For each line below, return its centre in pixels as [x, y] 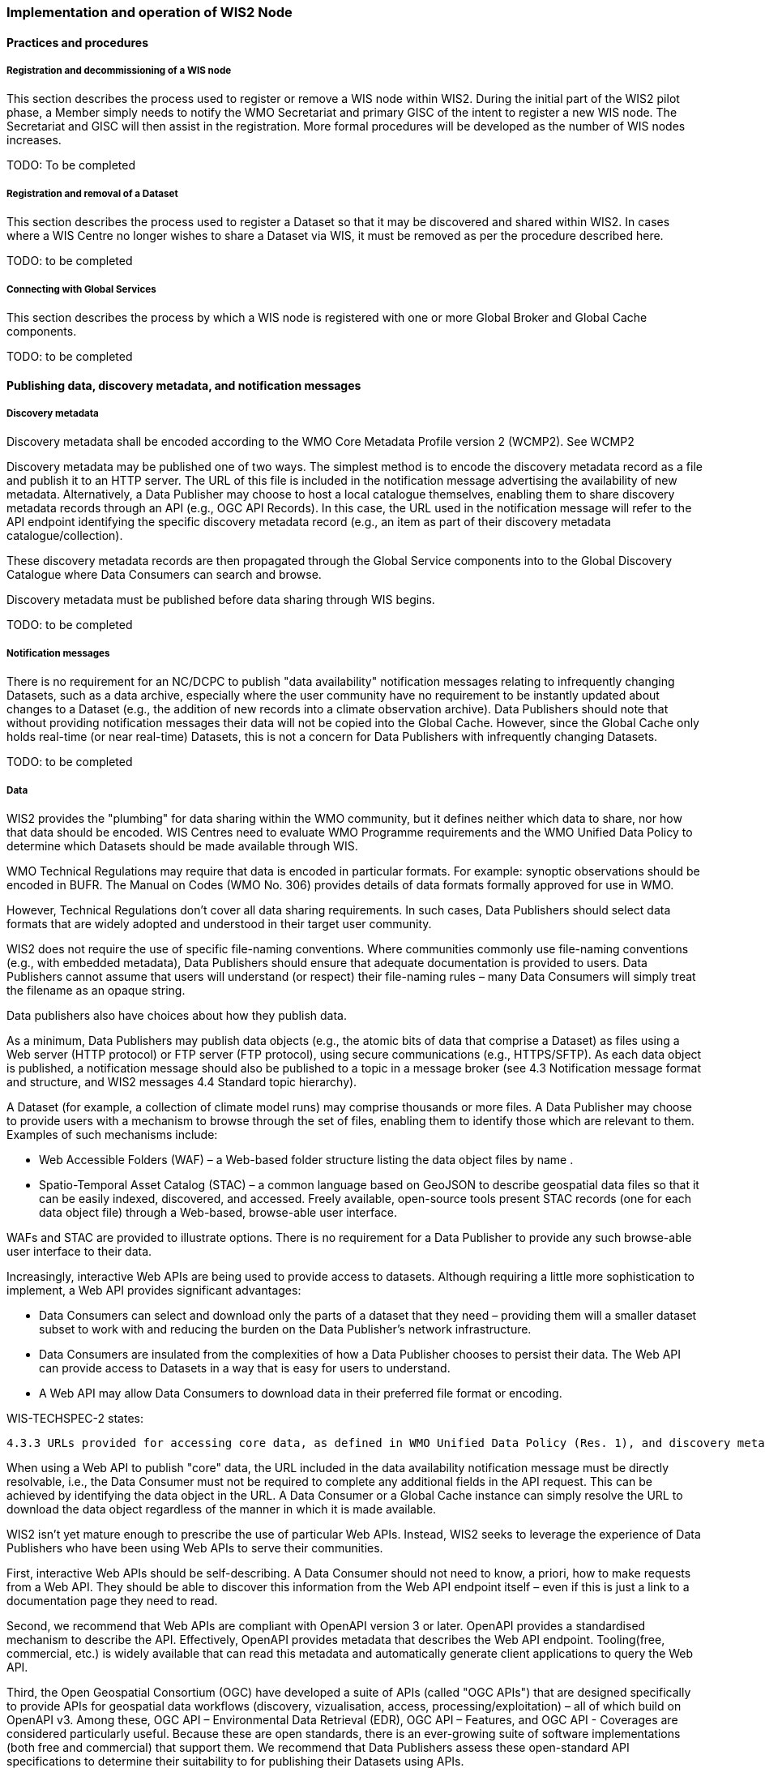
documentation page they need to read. [112, 1600]
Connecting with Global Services [81, 289]
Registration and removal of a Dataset [92, 193]
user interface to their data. [79, 1251]
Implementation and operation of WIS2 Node [150, 12]
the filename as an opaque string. [96, 990]
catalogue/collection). [65, 536]
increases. [34, 140]
